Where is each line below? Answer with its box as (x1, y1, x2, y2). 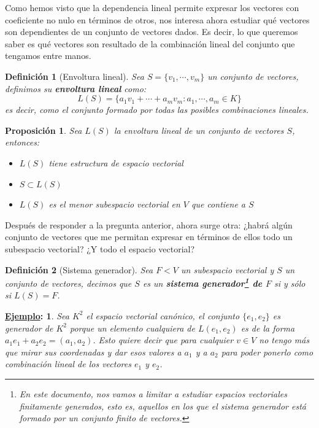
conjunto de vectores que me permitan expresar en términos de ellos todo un (5, 230, 293, 243)
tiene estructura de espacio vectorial (48, 156, 183, 169)
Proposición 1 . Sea (5, 123, 82, 136)
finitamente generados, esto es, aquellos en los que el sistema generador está (19, 399, 306, 412)
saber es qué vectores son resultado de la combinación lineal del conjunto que (5, 37, 295, 50)
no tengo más (259, 333, 310, 346)
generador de (5, 321, 53, 334)
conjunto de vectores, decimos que (5, 276, 132, 289)
